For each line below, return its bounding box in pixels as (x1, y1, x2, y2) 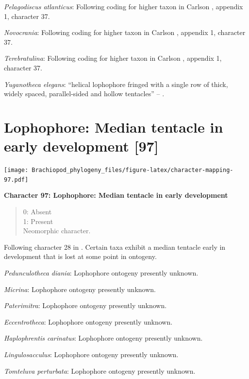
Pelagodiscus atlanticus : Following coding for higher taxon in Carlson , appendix (4, 1, 243, 11)
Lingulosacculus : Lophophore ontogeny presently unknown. (4, 349, 179, 359)
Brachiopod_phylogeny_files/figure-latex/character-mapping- (32, 167, 233, 174)
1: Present (23, 216, 53, 226)
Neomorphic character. (23, 225, 91, 236)
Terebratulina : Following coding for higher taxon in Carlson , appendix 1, (4, 53, 222, 63)
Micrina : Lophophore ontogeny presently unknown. (4, 284, 156, 294)
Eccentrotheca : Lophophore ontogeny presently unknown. (4, 316, 173, 327)
